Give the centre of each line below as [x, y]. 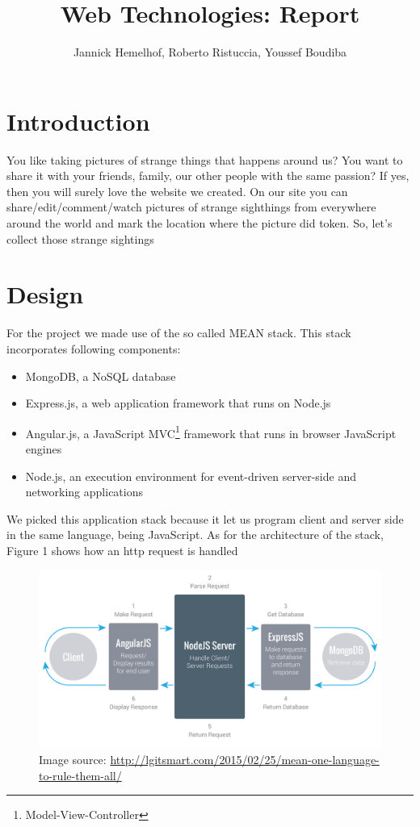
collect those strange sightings [80, 238]
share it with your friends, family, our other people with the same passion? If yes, [208, 175]
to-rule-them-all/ [80, 775]
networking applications [84, 492]
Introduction [78, 121]
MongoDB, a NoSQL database [101, 376]
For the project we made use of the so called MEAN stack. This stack [179, 333]
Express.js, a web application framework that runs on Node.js [178, 403]
